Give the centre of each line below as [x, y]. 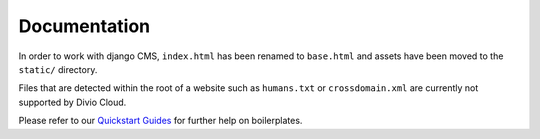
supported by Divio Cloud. [72, 102]
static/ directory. [58, 69]
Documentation [84, 26]
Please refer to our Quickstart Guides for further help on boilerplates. [160, 121]
